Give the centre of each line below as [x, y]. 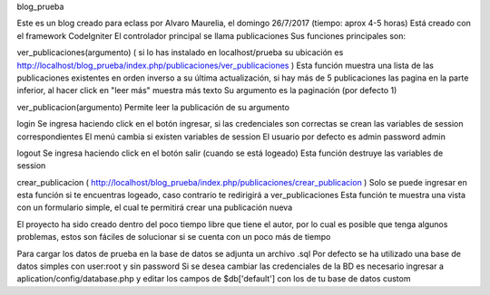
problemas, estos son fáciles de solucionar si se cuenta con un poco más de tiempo [174, 237]
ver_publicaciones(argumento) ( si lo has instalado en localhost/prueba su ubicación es [180, 52]
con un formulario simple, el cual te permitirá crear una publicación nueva [155, 207]
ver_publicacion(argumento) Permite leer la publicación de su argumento [153, 107]
